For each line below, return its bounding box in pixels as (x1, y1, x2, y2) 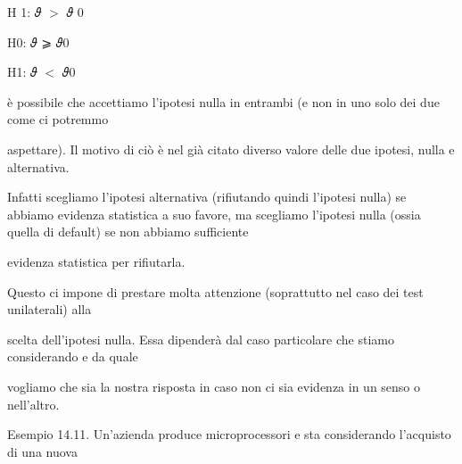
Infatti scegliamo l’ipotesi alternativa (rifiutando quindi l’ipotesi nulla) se (7, 187, 407, 206)
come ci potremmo (7, 110, 109, 128)
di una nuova (7, 442, 78, 460)
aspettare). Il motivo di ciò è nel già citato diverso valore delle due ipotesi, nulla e (7, 139, 455, 158)
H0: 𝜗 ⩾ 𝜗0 (7, 32, 70, 51)
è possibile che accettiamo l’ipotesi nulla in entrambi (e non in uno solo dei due (7, 92, 440, 111)
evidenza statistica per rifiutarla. (7, 252, 186, 270)
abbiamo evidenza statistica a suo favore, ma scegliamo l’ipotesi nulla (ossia (7, 204, 421, 223)
